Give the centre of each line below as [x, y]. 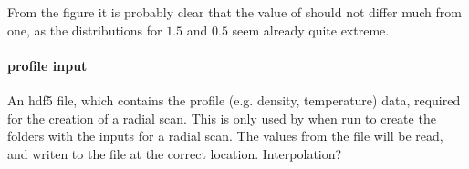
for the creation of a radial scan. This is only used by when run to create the [222, 118]
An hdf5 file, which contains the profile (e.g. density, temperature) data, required [234, 99]
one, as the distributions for [85, 30]
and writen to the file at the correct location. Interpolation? [175, 153]
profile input [47, 65]
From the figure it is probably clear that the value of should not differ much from [234, 12]
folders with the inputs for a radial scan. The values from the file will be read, [225, 136]
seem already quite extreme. [311, 30]
